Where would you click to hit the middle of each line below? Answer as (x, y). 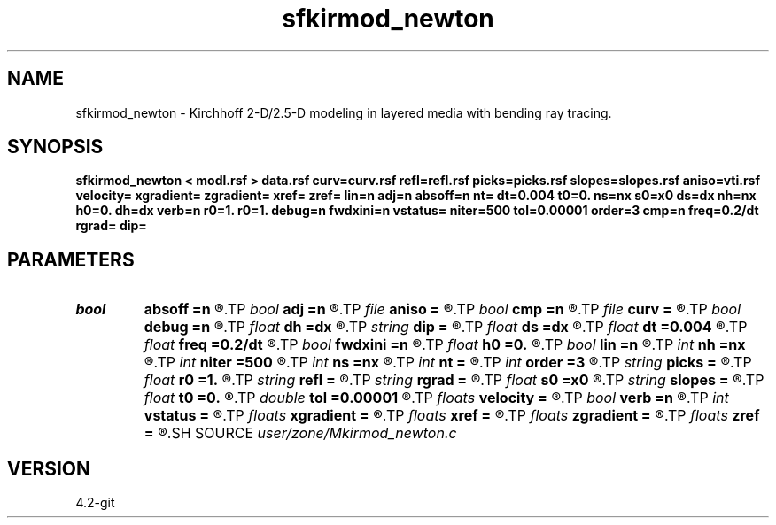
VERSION (49, 468)
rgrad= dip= (111, 226)
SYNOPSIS (55, 147)
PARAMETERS (71, 259)
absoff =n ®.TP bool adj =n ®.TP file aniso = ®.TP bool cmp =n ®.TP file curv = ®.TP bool (442, 309)
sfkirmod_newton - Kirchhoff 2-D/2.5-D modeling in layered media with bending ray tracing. (344, 112)
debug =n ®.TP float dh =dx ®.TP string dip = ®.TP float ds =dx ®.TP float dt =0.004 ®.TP (446, 327)
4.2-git (95, 503)
